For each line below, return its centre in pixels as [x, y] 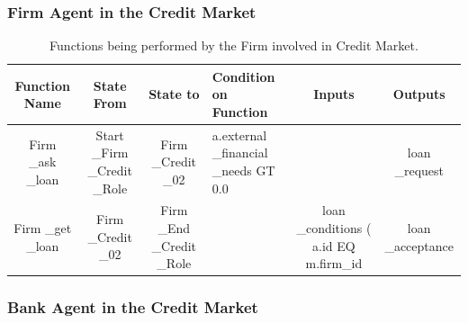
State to [174, 94]
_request [419, 170]
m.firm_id [334, 263]
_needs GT [243, 170]
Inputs [334, 94]
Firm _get [43, 228]
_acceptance [419, 245]
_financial [240, 153]
